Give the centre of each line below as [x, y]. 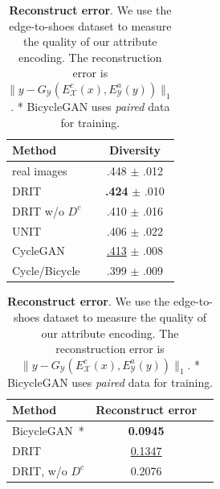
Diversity [134, 150]
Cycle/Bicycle [46, 271]
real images [40, 171]
